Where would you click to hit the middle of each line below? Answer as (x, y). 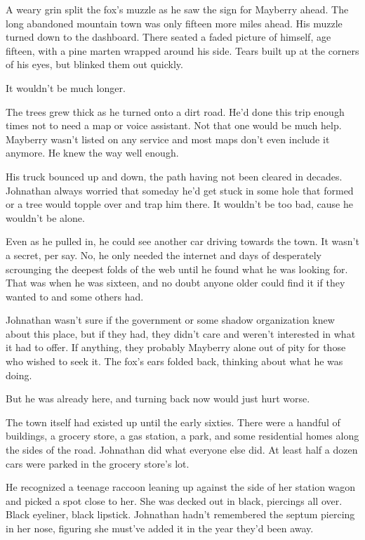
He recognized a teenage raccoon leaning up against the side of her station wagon (181, 487)
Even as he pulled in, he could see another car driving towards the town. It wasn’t (182, 241)
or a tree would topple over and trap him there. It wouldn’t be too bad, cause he (179, 204)
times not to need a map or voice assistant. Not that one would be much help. (174, 125)
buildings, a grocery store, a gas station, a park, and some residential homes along (182, 436)
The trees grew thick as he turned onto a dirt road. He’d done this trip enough (175, 111)
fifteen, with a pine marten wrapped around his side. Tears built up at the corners (182, 50)
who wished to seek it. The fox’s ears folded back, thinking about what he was (174, 361)
